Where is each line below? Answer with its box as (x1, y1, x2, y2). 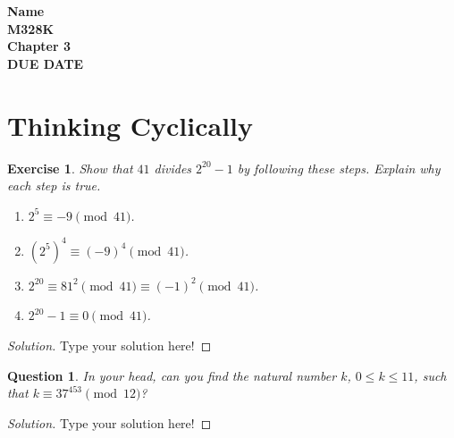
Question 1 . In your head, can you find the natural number (7, 366, 337, 384)
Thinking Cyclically (7, 106, 254, 143)
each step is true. (7, 176, 101, 195)
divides (154, 158, 192, 177)
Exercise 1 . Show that (7, 158, 133, 177)
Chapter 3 (7, 37, 71, 55)
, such (414, 366, 447, 384)
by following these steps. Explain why (237, 158, 441, 177)
